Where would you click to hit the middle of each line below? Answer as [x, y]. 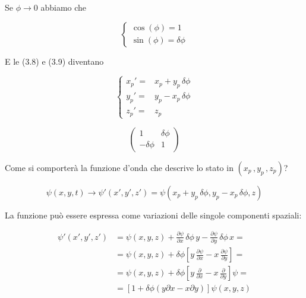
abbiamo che [64, 7]
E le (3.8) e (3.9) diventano [54, 61]
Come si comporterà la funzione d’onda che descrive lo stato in [119, 167]
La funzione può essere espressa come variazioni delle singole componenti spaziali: [153, 215]
